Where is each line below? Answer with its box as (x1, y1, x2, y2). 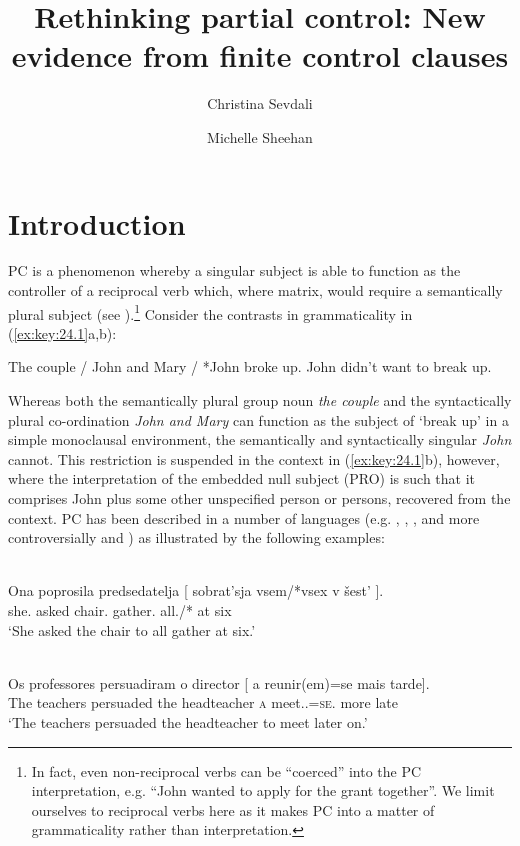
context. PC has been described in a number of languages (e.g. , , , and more (8, 507, 480, 528)
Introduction (8, 202, 186, 243)
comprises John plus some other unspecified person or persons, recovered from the (8, 488, 511, 509)
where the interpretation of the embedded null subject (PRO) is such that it (8, 468, 476, 489)
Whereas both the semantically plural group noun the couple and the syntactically (8, 390, 512, 411)
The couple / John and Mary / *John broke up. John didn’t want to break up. (8, 356, 492, 377)
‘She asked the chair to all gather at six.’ (8, 619, 256, 640)
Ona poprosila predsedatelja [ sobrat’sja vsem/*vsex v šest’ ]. (8, 580, 384, 601)
